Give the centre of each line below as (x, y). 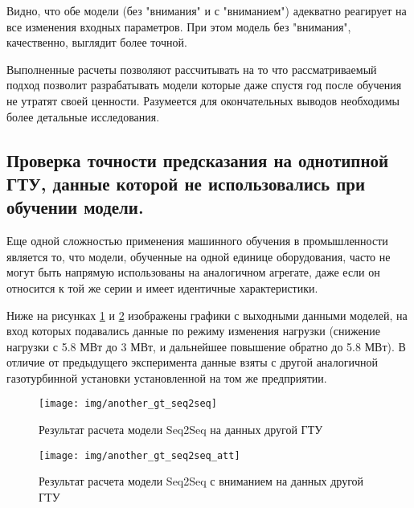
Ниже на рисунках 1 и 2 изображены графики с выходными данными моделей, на (207, 315)
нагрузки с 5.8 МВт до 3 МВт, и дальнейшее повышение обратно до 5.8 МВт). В (206, 346)
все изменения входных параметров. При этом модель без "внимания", (179, 26)
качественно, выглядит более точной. (97, 42)
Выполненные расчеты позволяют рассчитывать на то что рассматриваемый (192, 69)
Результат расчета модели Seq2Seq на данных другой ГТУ (181, 430)
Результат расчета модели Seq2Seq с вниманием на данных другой (201, 481)
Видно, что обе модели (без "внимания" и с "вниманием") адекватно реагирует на (207, 10)
